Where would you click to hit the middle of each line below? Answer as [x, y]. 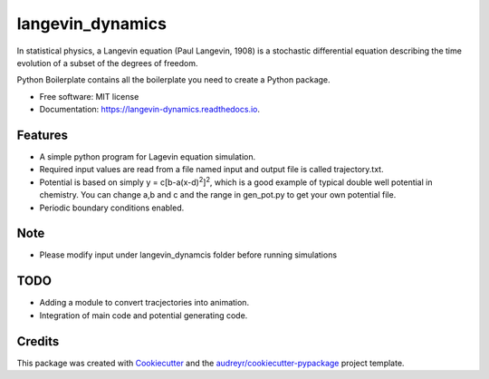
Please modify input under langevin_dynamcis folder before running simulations [188, 255]
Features [42, 135]
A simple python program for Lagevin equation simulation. [148, 157]
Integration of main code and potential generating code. [144, 315]
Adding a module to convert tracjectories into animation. [144, 303]
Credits [38, 341]
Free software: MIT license [89, 96]
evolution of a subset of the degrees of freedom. [107, 63]
